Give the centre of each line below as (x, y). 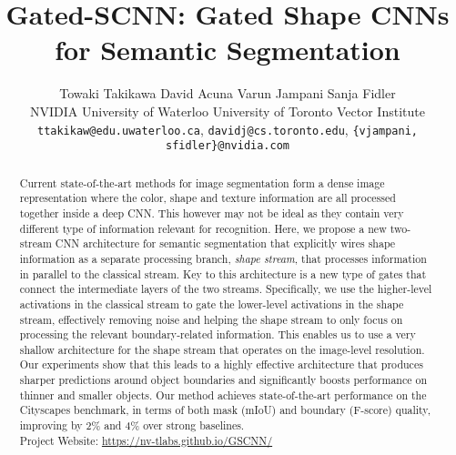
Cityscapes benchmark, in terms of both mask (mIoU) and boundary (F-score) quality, (225, 410)
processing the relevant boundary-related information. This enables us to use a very (218, 334)
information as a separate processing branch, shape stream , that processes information (223, 258)
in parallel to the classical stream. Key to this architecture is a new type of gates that (223, 273)
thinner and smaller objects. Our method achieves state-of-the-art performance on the (223, 394)
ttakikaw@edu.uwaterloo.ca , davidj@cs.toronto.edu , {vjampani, (228, 129)
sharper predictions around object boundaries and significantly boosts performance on (223, 380)
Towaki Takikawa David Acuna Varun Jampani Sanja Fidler (228, 93)
